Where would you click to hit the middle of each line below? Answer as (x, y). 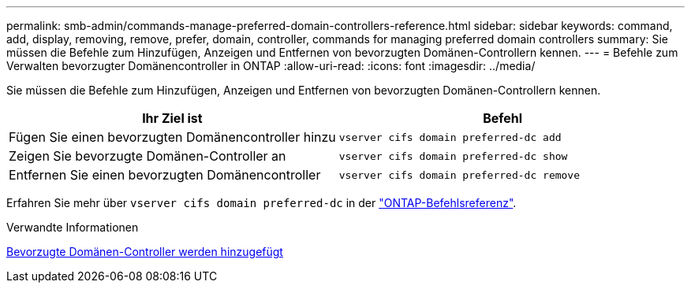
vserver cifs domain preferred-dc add (450, 137)
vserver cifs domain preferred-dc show (453, 156)
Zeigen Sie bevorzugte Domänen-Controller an (148, 156)
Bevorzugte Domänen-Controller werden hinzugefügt (145, 252)
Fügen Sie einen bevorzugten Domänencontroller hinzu (172, 137)
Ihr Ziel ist (172, 118)
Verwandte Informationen (73, 227)
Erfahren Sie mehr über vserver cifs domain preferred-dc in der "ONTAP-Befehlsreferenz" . (261, 203)
